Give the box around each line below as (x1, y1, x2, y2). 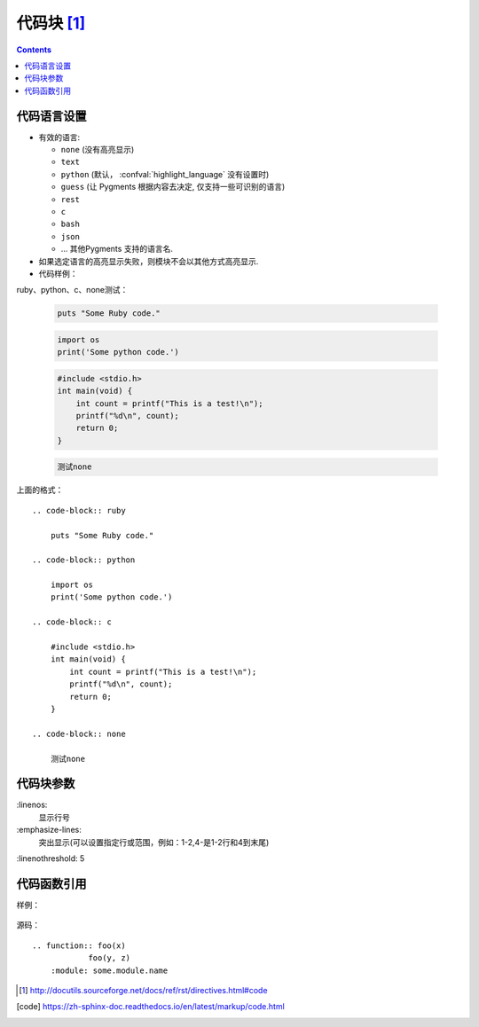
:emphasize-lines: (16, 825, 82, 835)
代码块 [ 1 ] (16, 13, 86, 33)
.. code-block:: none (32, 728, 126, 739)
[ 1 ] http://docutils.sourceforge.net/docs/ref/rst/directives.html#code (19, 984, 268, 995)
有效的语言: (38, 131, 81, 142)
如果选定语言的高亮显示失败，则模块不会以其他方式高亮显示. (38, 255, 259, 266)
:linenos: (16, 799, 48, 811)
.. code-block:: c (32, 617, 113, 627)
